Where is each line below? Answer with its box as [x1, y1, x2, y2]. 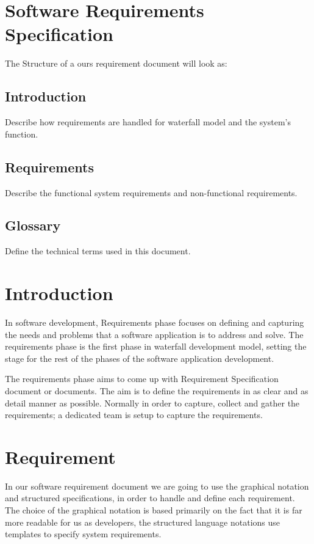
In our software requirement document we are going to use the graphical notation [5, 479, 309, 492]
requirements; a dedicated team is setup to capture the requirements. [5, 408, 263, 421]
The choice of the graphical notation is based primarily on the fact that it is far [5, 504, 302, 516]
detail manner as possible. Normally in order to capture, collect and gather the [5, 396, 300, 409]
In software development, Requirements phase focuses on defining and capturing [5, 316, 304, 329]
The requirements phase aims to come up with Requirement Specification [5, 372, 279, 385]
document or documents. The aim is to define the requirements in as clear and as [5, 384, 309, 397]
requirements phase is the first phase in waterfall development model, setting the [5, 340, 307, 353]
